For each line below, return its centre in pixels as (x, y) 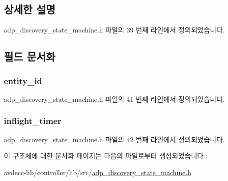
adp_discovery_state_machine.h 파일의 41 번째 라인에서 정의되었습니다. (114, 99)
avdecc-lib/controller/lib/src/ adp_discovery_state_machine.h (98, 172)
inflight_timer (33, 121)
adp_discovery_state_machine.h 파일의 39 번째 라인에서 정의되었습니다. (114, 30)
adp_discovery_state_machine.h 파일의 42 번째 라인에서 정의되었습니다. (114, 139)
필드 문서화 (30, 56)
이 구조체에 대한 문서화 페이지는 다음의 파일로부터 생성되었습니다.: (106, 156)
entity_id (23, 80)
